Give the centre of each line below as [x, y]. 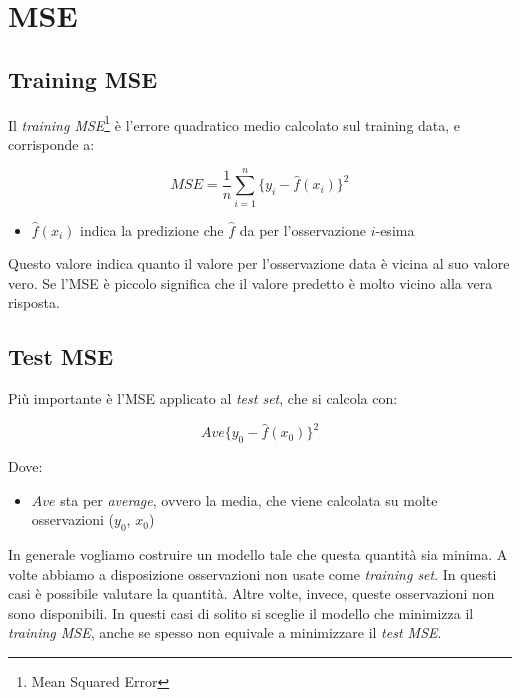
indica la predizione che [151, 229]
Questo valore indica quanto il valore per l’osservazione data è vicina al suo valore [259, 263]
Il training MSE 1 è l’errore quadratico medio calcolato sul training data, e [234, 123]
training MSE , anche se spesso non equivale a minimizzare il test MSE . [225, 632]
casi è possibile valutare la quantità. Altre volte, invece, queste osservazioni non [251, 593]
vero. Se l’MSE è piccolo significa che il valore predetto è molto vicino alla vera [250, 282]
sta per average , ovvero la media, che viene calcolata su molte [249, 499]
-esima [395, 229]
